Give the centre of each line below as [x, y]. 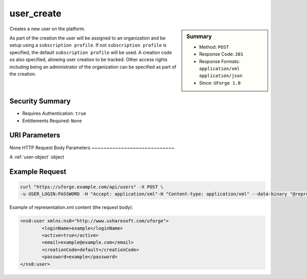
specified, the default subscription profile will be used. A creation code [91, 52]
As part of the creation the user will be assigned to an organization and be [87, 38]
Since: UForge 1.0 [220, 83]
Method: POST [214, 47]
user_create [35, 13]
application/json [221, 76]
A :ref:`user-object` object [37, 157]
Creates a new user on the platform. [47, 29]
